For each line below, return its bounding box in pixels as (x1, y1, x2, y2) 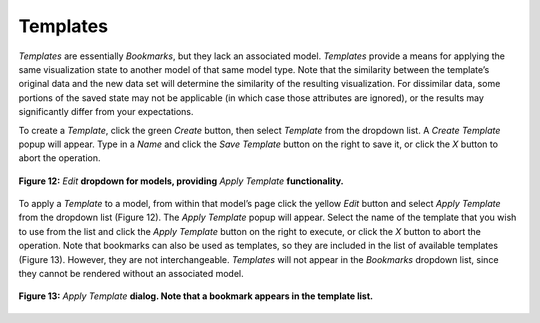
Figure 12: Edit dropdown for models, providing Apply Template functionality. (18, 175, 344, 187)
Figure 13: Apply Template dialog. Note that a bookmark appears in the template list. (18, 290, 374, 302)
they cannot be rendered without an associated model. (18, 268, 244, 280)
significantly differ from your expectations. (18, 106, 194, 118)
